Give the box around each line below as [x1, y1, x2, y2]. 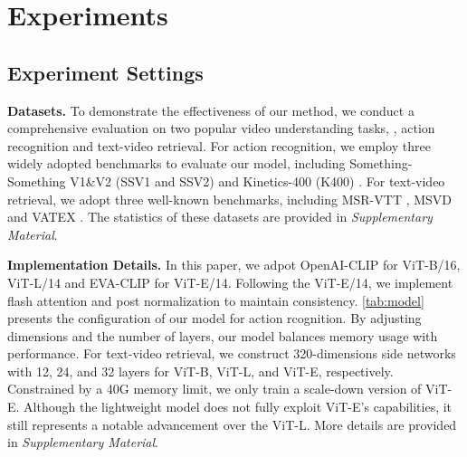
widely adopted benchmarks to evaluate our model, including [7, 154, 346, 173]
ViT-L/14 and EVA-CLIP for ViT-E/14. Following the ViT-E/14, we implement [7, 272, 453, 291]
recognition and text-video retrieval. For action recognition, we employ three [7, 136, 431, 155]
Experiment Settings [7, 58, 204, 86]
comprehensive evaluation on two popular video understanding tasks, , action [7, 119, 435, 138]
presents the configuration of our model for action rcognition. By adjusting [7, 309, 422, 328]
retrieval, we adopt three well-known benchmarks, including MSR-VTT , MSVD [7, 189, 453, 208]
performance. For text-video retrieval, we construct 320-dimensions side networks [7, 344, 456, 363]
